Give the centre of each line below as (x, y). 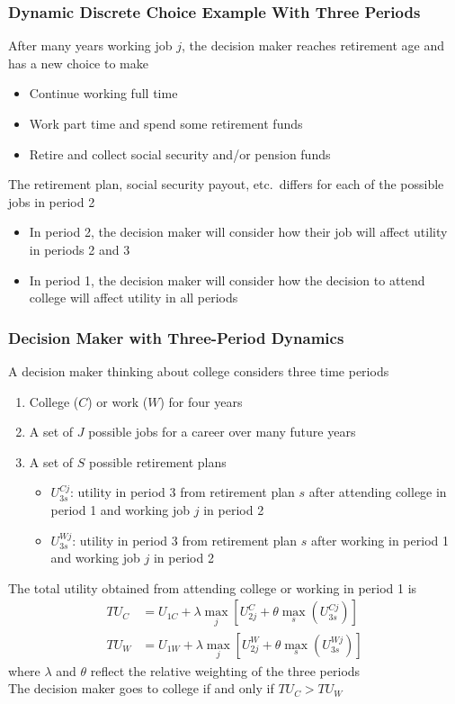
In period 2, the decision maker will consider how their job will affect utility (238, 232)
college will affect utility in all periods (134, 298)
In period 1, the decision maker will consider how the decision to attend (227, 280)
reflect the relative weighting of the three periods (225, 670)
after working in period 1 (380, 540)
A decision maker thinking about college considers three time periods (199, 370)
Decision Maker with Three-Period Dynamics (176, 337)
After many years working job (90, 45)
